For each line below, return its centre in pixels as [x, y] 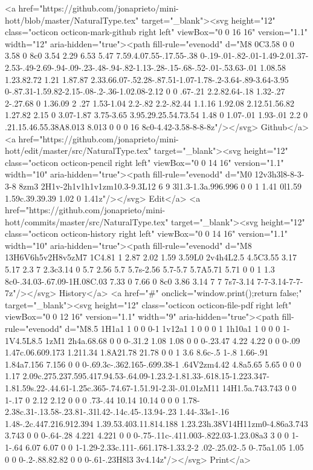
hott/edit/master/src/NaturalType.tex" [78, 151]
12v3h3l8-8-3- [279, 174]
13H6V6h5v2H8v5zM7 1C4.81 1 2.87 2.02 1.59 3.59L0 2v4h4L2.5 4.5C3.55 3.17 [151, 257]
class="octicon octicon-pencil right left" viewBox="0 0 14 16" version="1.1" [144, 162]
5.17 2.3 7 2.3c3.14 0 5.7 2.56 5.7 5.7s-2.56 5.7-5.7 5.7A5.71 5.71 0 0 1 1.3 [140, 269]
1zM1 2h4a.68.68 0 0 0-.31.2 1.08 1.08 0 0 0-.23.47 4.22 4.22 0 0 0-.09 [173, 340]
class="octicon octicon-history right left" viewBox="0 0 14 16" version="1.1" [146, 233]
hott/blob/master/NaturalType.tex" [72, 20]
